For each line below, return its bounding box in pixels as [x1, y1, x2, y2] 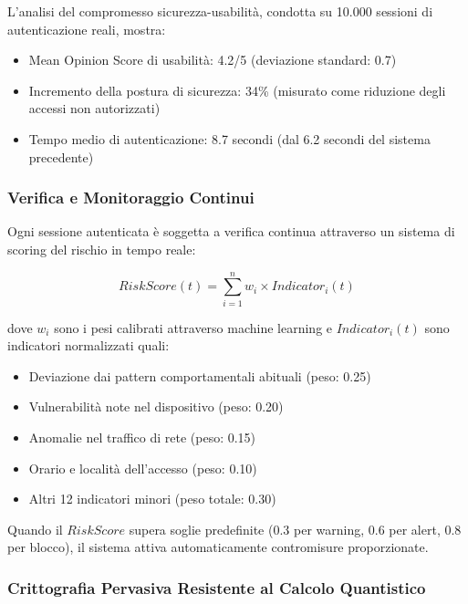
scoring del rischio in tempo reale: [7, 239, 196, 258]
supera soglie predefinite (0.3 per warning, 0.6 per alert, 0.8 [129, 519, 462, 538]
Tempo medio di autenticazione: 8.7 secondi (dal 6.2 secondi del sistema [28, 129, 431, 148]
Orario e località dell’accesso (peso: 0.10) [28, 458, 257, 477]
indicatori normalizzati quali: [7, 336, 170, 355]
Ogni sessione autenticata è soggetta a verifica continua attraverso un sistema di [7, 222, 455, 241]
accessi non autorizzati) [28, 99, 161, 118]
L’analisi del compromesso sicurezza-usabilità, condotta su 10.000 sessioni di [7, 2, 433, 20]
